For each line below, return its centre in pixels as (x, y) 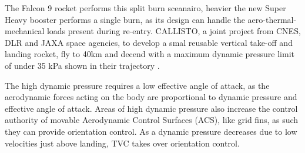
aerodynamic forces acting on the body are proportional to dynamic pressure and (151, 97)
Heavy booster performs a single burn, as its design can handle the (125, 19)
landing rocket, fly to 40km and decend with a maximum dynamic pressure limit (150, 54)
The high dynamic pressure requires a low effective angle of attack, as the (137, 85)
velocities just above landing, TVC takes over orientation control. (122, 143)
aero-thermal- (272, 19)
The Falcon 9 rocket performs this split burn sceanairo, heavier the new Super (145, 8)
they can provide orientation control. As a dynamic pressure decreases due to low (151, 131)
